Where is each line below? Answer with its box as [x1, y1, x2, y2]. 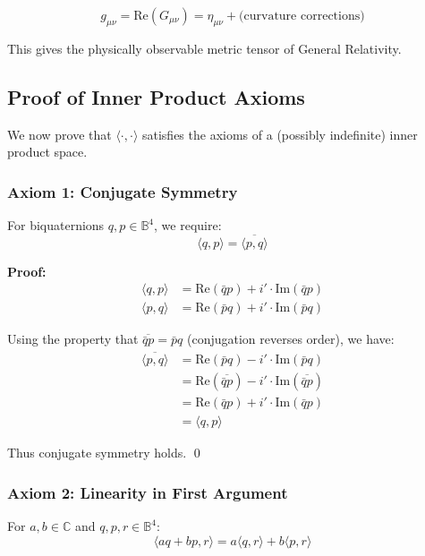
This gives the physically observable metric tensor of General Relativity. [7, 38, 402, 57]
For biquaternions [7, 216, 105, 234]
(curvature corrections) [239, 10, 365, 22]
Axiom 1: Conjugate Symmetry [7, 180, 238, 202]
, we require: [154, 216, 222, 234]
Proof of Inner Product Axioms [7, 82, 305, 110]
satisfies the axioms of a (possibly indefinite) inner [141, 124, 418, 143]
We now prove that [7, 124, 112, 143]
